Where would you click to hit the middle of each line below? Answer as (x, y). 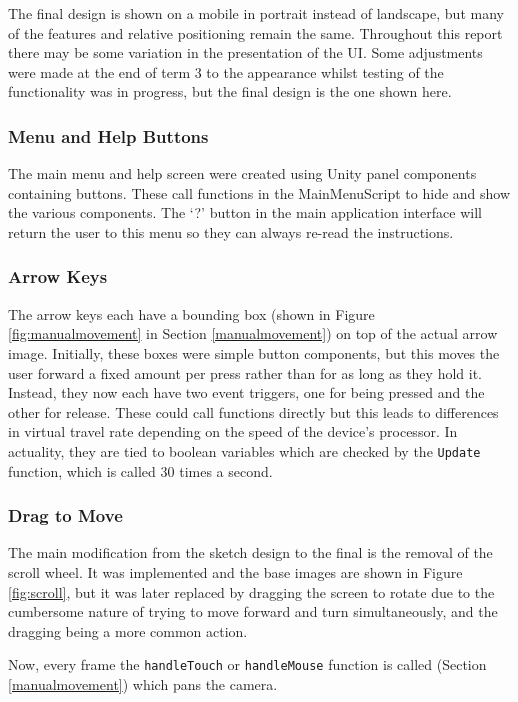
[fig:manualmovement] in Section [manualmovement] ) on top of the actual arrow (253, 333)
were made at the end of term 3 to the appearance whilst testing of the (226, 71)
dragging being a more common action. (128, 630)
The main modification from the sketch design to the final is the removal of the (250, 552)
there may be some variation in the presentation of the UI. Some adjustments (245, 52)
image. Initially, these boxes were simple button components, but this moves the (254, 352)
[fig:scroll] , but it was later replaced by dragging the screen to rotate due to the (251, 591)
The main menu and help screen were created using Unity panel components (242, 173)
